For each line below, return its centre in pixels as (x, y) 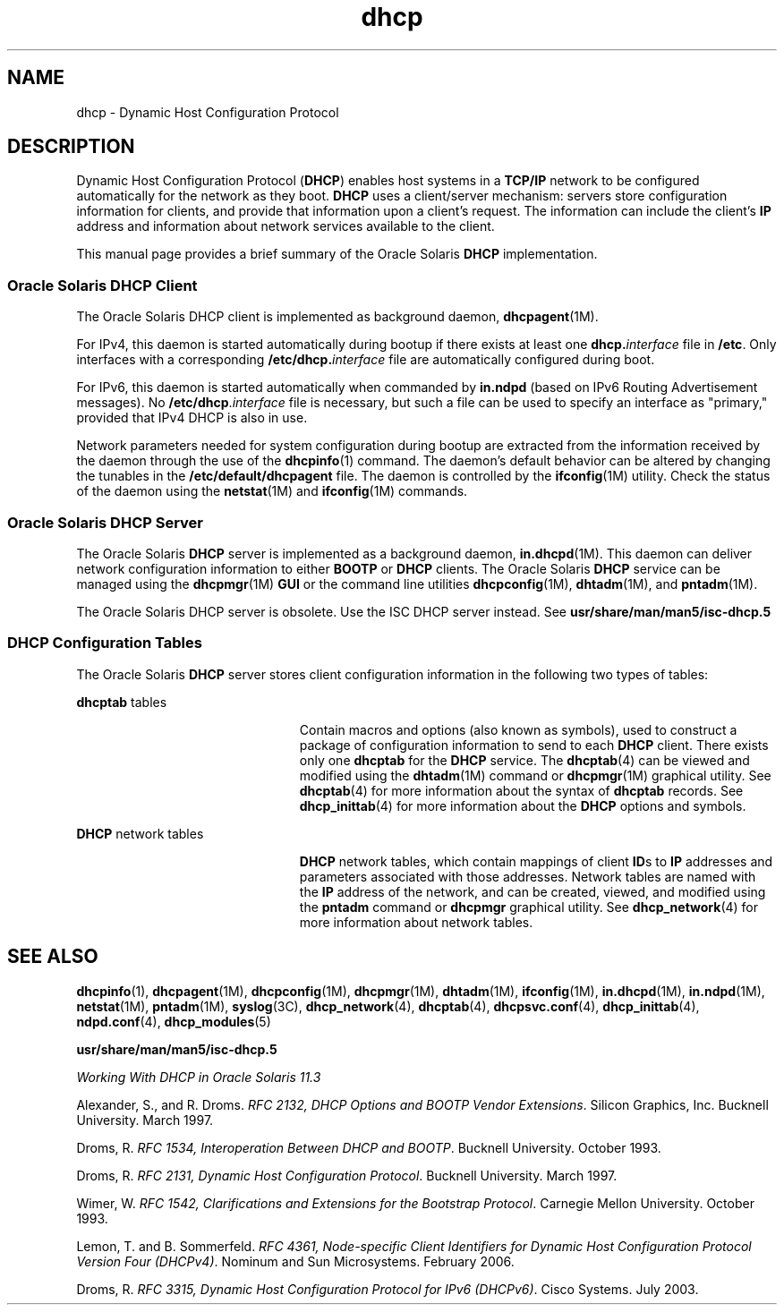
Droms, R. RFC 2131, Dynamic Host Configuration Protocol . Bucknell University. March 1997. (347, 1175)
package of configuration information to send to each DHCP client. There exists (534, 745)
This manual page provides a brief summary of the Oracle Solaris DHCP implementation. (337, 254)
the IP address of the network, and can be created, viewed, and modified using (533, 891)
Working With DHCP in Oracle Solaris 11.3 (199, 1077)
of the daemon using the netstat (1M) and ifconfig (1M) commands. (272, 491)
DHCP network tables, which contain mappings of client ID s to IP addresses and (536, 861)
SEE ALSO (53, 957)
